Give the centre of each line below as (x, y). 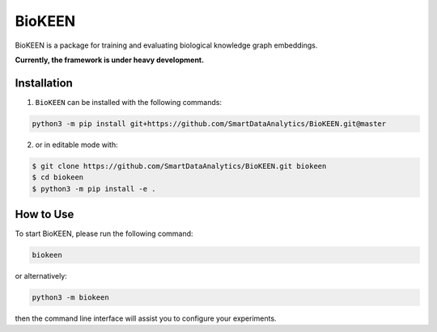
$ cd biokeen (58, 177)
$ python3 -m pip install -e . (94, 189)
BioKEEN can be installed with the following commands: (129, 102)
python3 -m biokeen (70, 298)
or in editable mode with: (76, 145)
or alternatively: (41, 276)
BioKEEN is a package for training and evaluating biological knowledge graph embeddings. (166, 45)
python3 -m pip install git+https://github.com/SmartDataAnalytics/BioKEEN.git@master (209, 124)
